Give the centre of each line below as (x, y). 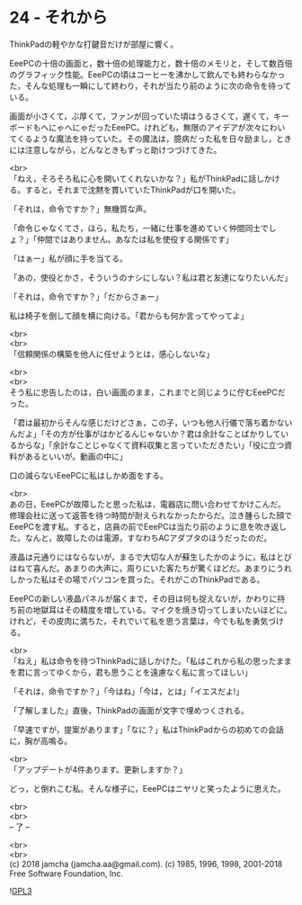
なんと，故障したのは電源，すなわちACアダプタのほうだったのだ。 (148, 538)
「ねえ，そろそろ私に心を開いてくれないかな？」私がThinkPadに (129, 178)
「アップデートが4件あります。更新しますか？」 (98, 769)
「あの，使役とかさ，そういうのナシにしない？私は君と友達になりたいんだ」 (151, 277)
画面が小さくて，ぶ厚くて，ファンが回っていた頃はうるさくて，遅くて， (142, 116)
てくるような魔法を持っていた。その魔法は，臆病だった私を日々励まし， (143, 139)
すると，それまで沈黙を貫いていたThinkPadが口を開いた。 (133, 190)
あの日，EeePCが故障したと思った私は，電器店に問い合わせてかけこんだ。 (147, 504)
